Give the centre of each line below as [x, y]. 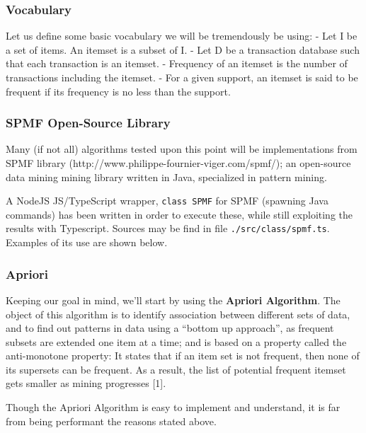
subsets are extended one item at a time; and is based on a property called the [176, 341]
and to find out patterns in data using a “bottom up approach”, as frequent [170, 328]
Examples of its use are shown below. [87, 242]
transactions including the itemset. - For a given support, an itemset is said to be [182, 77]
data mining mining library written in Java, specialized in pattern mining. [166, 177]
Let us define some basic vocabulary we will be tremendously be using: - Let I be [182, 36]
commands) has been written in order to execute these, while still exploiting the [179, 214]
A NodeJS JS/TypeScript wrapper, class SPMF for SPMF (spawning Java [167, 201]
